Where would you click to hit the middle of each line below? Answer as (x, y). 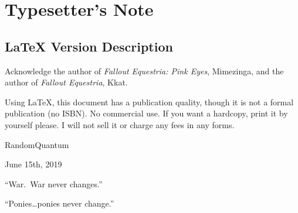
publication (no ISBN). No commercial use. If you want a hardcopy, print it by (146, 113)
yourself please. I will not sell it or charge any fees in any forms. (120, 124)
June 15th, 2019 (33, 164)
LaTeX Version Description (89, 46)
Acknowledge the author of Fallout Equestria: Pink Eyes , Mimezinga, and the (144, 71)
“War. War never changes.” (54, 183)
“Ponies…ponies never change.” (60, 203)
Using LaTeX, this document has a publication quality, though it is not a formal (149, 102)
